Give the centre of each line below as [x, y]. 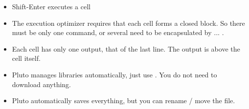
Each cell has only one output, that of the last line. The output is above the [126, 48]
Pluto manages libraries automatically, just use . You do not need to [114, 74]
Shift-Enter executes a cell [51, 6]
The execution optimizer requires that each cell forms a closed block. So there [128, 23]
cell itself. [26, 58]
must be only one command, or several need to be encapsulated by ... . [118, 32]
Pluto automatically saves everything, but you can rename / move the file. [124, 100]
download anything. [42, 84]
